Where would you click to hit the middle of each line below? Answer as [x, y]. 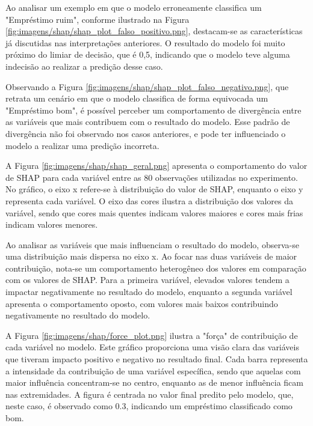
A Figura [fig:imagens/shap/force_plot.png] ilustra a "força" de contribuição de [152, 335]
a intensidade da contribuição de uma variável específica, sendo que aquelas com [153, 370]
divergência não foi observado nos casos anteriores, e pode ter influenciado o [146, 133]
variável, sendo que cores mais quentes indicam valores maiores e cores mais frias [154, 212]
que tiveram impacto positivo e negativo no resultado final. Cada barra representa [157, 359]
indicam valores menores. [52, 224]
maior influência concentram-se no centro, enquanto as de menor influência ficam [154, 382]
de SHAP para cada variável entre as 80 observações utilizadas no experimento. [152, 177]
